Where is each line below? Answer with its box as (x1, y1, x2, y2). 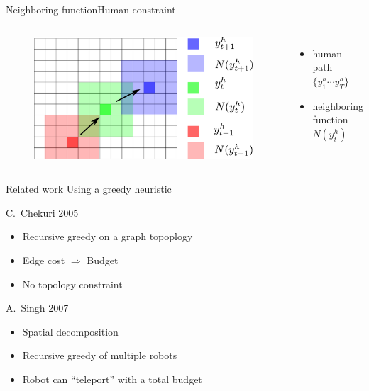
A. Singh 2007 (6, 300, 69, 315)
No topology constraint (22, 276, 123, 291)
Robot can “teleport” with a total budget (22, 371, 202, 386)
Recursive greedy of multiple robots (22, 348, 177, 363)
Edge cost (22, 252, 65, 267)
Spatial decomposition (22, 324, 119, 339)
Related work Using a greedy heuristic (6, 181, 172, 196)
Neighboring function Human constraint (6, 2, 176, 16)
